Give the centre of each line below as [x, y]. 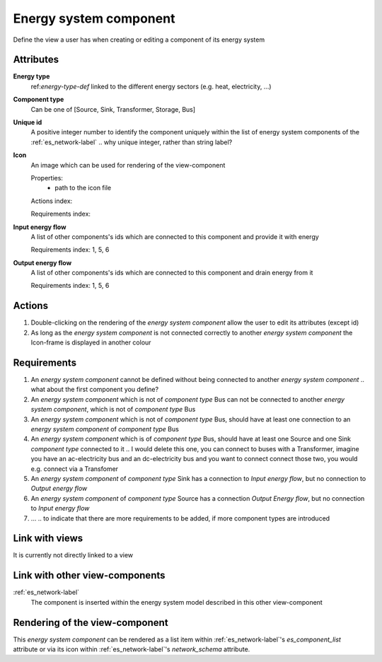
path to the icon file [83, 188]
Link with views [48, 539]
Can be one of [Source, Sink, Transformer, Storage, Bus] [113, 109]
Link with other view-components [89, 575]
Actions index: [52, 201]
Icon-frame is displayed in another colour [91, 342]
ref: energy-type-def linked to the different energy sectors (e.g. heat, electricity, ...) [151, 86]
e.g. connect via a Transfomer [75, 469]
